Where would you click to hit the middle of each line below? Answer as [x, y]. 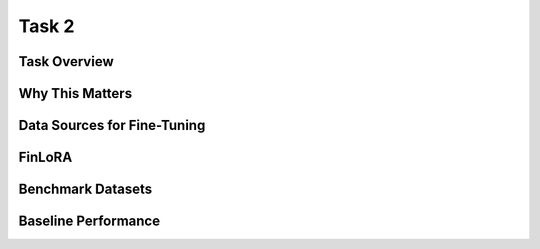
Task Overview [66, 61]
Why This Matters [75, 93]
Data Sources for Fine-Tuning [112, 125]
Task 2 [46, 26]
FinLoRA [45, 157]
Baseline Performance [89, 221]
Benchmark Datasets [85, 189]
